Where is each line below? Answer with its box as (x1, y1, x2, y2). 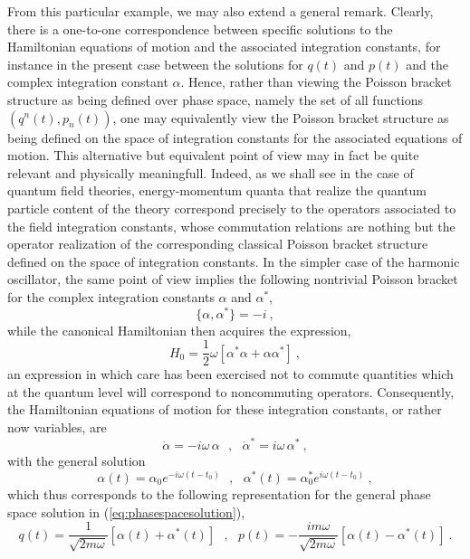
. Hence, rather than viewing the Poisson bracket (180, 72, 452, 91)
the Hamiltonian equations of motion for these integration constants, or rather (7, 400, 442, 419)
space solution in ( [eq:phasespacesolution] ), (7, 502, 245, 521)
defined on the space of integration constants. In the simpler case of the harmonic (7, 251, 460, 270)
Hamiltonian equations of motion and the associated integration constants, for (7, 37, 441, 56)
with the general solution (7, 451, 146, 470)
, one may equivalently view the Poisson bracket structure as (112, 108, 449, 127)
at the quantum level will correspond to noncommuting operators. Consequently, (7, 382, 455, 401)
